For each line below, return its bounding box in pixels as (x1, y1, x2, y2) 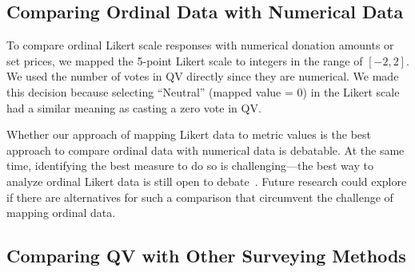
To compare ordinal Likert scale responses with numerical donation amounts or (6, 37, 394, 53)
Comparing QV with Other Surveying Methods (6, 243, 406, 268)
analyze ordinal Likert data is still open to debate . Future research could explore (6, 172, 407, 189)
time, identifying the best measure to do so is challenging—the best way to (6, 157, 373, 174)
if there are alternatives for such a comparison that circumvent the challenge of (6, 188, 393, 205)
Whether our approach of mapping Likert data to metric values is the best (6, 126, 372, 143)
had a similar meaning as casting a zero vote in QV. (6, 99, 261, 116)
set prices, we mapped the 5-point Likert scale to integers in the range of (6, 52, 363, 69)
